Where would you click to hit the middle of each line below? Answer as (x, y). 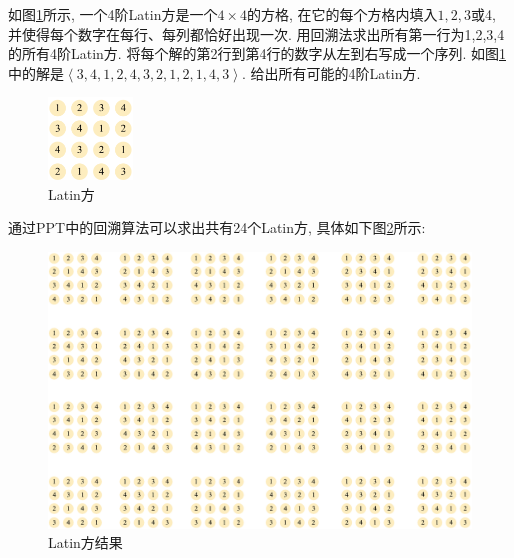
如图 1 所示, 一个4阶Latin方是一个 (113, 14)
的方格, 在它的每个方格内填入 (342, 14)
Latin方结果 (85, 542)
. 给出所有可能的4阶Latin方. (331, 72)
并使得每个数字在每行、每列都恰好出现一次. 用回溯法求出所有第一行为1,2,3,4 (256, 33)
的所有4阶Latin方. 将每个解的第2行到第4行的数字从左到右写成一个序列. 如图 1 (257, 53)
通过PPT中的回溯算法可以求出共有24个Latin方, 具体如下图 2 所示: (217, 227)
